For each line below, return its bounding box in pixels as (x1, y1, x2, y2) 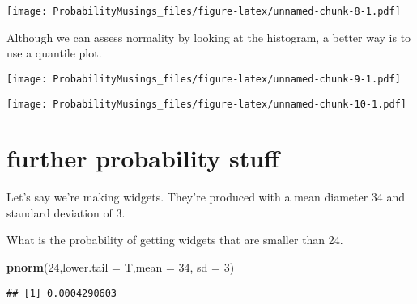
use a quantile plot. (6, 44, 102, 61)
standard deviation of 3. (6, 204, 126, 221)
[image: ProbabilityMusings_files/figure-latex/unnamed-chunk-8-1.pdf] (6, 6, 401, 17)
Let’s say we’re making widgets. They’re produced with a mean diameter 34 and (6, 188, 406, 205)
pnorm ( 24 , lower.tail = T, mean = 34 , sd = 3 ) (6, 259, 235, 276)
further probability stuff (6, 141, 279, 175)
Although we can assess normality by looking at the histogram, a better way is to (6, 28, 411, 45)
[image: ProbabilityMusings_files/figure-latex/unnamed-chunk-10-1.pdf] (6, 98, 406, 110)
